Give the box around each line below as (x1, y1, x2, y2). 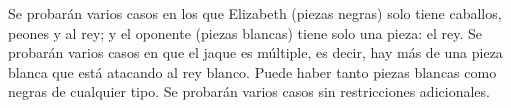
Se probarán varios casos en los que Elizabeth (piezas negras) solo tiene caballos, (8, 3, 502, 23)
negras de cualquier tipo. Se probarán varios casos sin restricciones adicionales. (8, 81, 490, 102)
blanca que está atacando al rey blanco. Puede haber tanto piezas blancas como (8, 61, 497, 82)
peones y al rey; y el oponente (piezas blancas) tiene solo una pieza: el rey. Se (8, 22, 483, 43)
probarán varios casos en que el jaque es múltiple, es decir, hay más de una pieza (8, 42, 503, 63)
